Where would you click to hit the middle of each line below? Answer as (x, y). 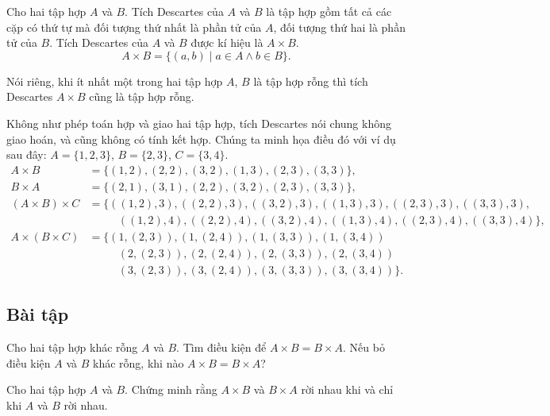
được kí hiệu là (227, 42)
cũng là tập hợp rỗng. (142, 96)
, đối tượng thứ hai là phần (339, 27)
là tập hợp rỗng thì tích (311, 81)
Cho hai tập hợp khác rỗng (72, 347)
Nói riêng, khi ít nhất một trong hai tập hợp (115, 81)
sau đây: (27, 154)
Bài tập (38, 314)
